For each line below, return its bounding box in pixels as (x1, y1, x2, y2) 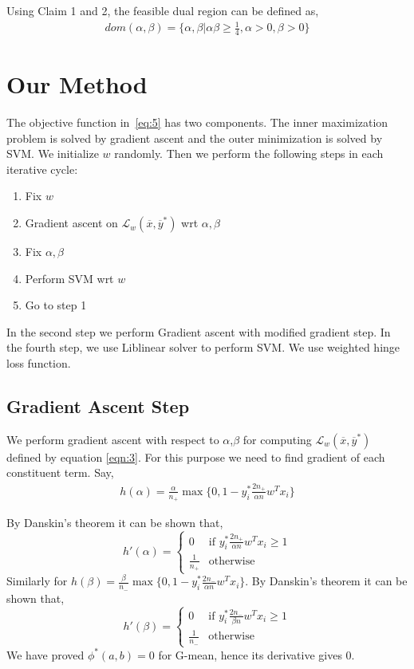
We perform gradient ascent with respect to (6, 431, 219, 447)
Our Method (6, 68, 148, 100)
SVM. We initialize (6, 145, 99, 162)
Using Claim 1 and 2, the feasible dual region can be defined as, (6, 2, 319, 18)
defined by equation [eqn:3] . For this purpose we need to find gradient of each (6, 448, 385, 465)
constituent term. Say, (6, 464, 114, 481)
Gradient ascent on (25, 214, 118, 231)
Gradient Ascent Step (6, 394, 190, 419)
